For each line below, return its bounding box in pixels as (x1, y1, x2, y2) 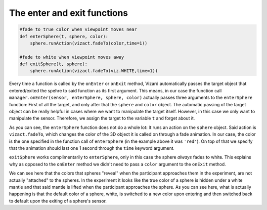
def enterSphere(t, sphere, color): (19, 34, 109, 39)
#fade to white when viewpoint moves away (19, 54, 124, 60)
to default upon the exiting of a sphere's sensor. (9, 198, 107, 204)
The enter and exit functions (9, 7, 128, 18)
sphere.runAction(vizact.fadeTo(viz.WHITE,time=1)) (30, 68, 158, 74)
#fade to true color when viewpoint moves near (19, 27, 137, 32)
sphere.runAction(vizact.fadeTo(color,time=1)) (30, 40, 148, 46)
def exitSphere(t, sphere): (19, 61, 88, 67)
